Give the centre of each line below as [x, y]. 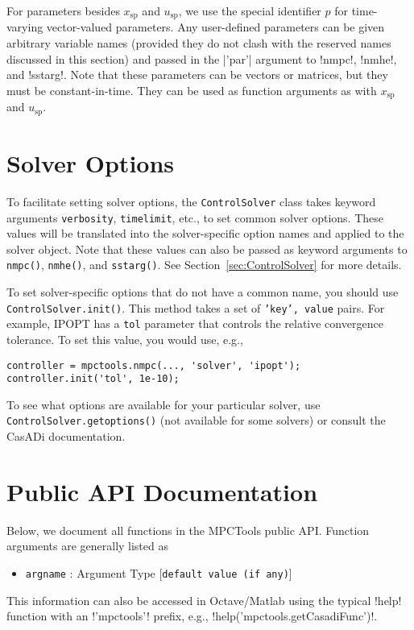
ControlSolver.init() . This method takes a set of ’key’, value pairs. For [196, 307]
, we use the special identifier [250, 10]
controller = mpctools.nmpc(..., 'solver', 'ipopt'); [154, 365]
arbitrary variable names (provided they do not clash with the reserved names [199, 43]
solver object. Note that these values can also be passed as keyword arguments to [207, 249]
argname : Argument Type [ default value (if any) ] [159, 572]
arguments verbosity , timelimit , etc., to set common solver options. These [195, 217]
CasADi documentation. [66, 436]
